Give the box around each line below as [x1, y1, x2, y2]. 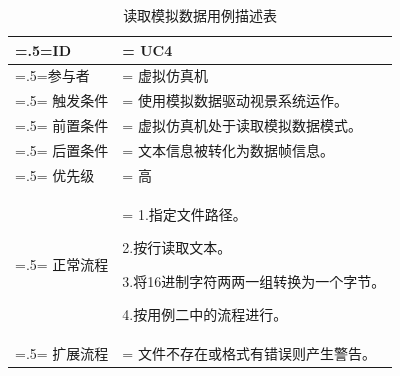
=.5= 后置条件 [15, 139, 109, 160]
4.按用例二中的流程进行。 [122, 304, 288, 325]
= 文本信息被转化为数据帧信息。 [122, 139, 334, 160]
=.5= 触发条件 [15, 90, 109, 111]
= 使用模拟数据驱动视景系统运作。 [122, 90, 348, 111]
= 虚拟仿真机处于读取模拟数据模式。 [122, 115, 362, 136]
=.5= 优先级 [15, 164, 95, 185]
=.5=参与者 [15, 65, 90, 86]
